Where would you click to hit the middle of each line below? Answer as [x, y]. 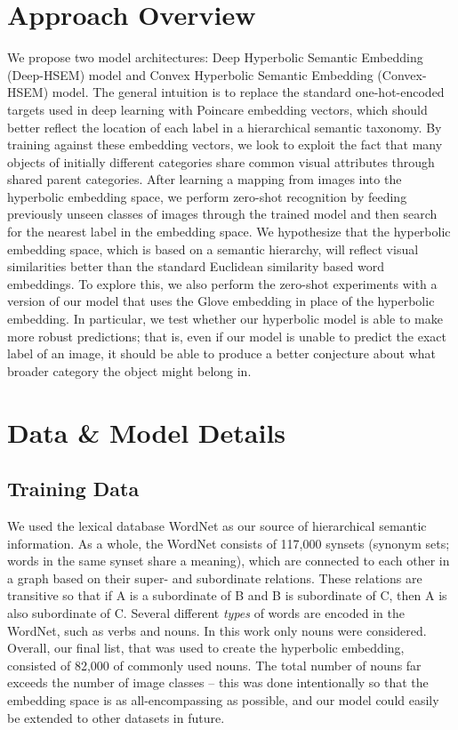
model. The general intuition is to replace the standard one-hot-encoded [248, 92]
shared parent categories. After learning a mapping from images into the [205, 179]
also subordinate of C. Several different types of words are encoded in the [206, 612]
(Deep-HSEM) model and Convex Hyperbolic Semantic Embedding [190, 74]
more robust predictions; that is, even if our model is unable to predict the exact [227, 336]
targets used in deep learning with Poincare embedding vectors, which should [217, 109]
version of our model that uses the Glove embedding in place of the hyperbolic [221, 301]
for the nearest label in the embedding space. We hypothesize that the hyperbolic [229, 232]
